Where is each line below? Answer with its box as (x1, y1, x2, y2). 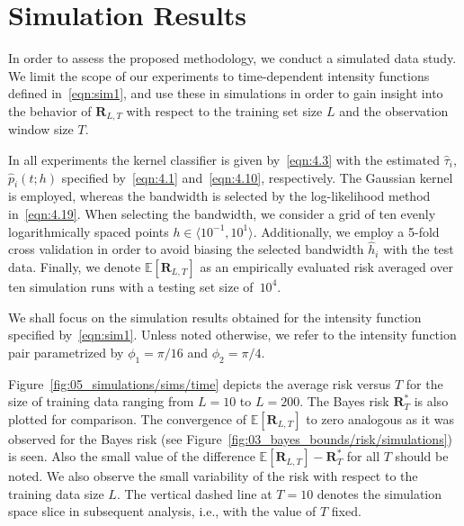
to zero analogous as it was (306, 409, 454, 428)
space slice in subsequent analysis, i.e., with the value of (8, 502, 317, 521)
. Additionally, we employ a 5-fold (253, 222, 440, 240)
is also (414, 392, 449, 411)
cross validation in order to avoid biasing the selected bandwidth (8, 240, 364, 258)
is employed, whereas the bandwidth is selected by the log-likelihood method (8, 186, 431, 205)
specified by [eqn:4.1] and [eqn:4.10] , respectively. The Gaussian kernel (61, 168, 453, 186)
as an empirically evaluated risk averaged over (200, 257, 453, 276)
